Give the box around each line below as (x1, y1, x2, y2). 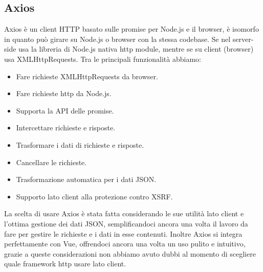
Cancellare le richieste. (16, 156, 87, 167)
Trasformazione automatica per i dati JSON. (16, 174, 157, 185)
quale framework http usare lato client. (4, 258, 126, 269)
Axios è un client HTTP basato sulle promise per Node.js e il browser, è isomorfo (4, 24, 259, 34)
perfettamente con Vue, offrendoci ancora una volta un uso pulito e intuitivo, (4, 238, 246, 249)
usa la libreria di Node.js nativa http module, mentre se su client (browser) (18, 43, 254, 54)
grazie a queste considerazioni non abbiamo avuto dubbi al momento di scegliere (4, 248, 256, 259)
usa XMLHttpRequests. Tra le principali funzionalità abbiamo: (4, 53, 201, 64)
